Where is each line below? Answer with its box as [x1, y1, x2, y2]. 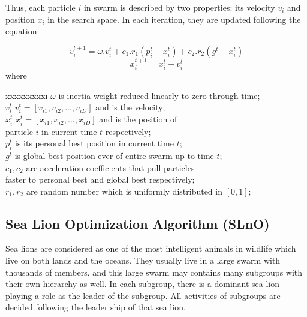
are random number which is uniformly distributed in [26, 184, 222, 197]
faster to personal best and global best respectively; [5, 173, 195, 186]
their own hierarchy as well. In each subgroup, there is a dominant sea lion [5, 277, 280, 290]
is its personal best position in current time [15, 137, 174, 149]
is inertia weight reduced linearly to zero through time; [58, 89, 260, 101]
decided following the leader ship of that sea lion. [5, 301, 186, 313]
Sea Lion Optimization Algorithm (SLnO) [5, 214, 270, 232]
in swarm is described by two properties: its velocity [83, 1, 275, 13]
